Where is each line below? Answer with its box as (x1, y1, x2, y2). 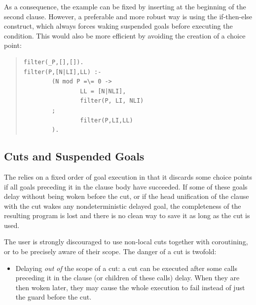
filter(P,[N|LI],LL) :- (23, 68, 102, 76)
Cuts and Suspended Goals (4, 149, 145, 164)
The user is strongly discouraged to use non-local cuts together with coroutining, (4, 236, 248, 247)
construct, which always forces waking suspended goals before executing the (4, 21, 233, 31)
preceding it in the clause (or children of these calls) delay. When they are (15, 272, 240, 283)
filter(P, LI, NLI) (80, 97, 144, 105)
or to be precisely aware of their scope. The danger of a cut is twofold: (4, 246, 217, 257)
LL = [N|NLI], (80, 87, 126, 95)
